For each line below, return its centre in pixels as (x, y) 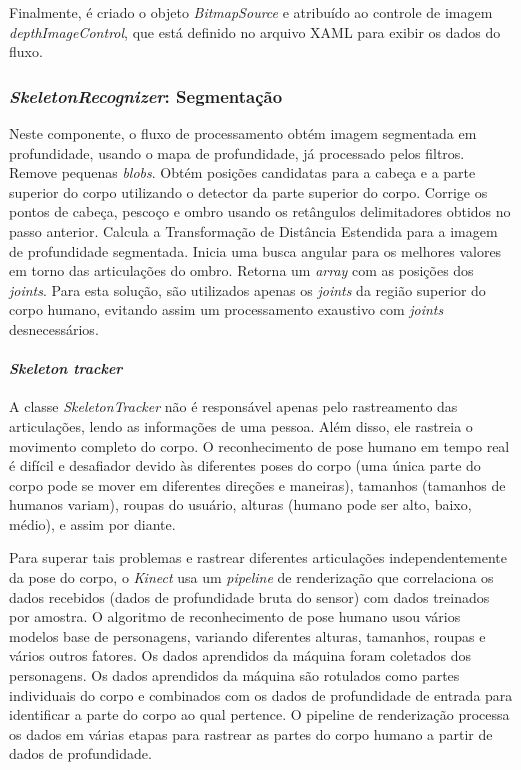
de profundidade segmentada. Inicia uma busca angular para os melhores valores (255, 250)
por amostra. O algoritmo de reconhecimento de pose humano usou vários (235, 616)
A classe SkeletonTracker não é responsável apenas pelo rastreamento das (233, 406)
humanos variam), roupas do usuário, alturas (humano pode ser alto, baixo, (240, 504)
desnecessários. (54, 328)
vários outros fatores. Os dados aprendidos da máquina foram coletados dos (240, 655)
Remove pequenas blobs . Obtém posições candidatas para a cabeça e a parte (242, 172)
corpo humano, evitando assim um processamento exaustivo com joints (226, 309)
